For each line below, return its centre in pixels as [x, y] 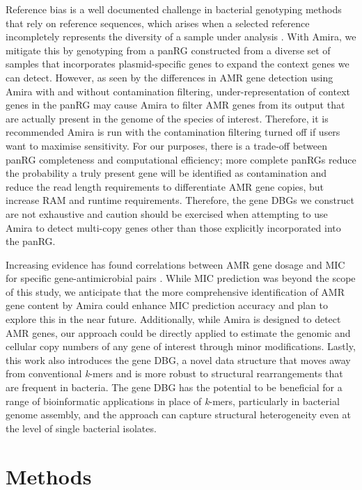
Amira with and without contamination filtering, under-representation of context [178, 91]
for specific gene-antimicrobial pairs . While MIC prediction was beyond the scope [181, 278]
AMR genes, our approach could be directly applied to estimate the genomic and [178, 332]
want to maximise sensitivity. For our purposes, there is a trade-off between [167, 145]
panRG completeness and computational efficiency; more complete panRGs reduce [181, 159]
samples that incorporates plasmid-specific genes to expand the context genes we [178, 64]
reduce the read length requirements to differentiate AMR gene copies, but [165, 186]
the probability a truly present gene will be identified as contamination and [166, 173]
